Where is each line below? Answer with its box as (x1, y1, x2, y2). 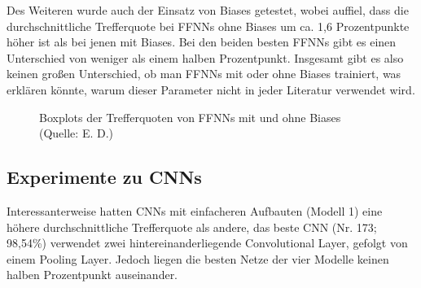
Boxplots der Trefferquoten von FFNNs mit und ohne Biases (39, 108, 341, 125)
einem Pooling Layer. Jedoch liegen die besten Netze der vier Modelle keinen (7, 250, 389, 267)
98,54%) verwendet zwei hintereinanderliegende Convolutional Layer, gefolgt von (7, 234, 408, 251)
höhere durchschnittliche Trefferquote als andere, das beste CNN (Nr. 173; (7, 218, 377, 235)
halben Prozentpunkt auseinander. (7, 266, 178, 283)
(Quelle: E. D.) (39, 124, 114, 142)
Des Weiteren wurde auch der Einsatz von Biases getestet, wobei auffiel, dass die (7, 2, 409, 18)
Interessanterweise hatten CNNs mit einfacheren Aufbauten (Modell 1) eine (7, 202, 383, 219)
